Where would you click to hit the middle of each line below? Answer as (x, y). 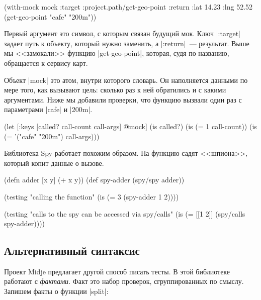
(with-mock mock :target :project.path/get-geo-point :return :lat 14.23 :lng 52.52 (128, 7)
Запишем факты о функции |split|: (56, 291)
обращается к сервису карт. (46, 63)
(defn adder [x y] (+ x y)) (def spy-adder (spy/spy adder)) (94, 180)
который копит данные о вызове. (54, 163)
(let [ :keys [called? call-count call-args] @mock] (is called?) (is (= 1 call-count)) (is (130, 126)
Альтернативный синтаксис (72, 251)
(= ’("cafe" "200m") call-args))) (52, 136)
